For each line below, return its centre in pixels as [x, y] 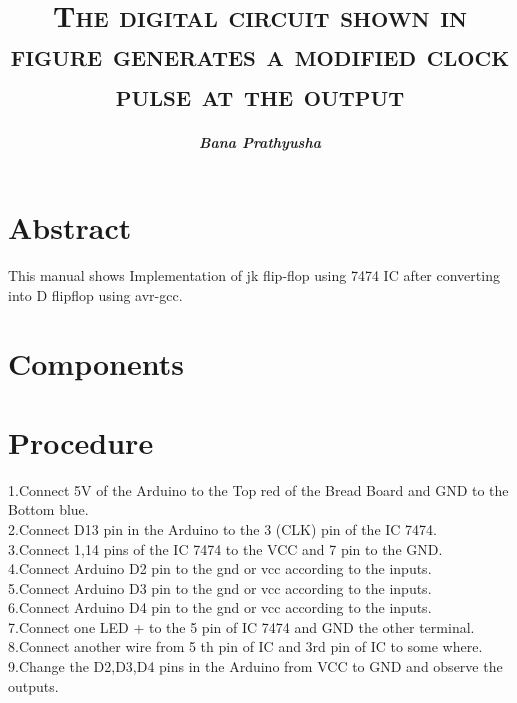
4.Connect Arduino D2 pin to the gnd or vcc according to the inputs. [220, 568]
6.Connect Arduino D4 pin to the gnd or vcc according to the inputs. [220, 607]
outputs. [33, 685]
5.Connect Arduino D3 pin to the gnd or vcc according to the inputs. [220, 587]
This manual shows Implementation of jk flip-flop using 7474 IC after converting [254, 275]
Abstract [70, 227]
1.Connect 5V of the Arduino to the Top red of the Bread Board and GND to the [258, 489]
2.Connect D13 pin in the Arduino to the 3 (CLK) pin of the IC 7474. [223, 528]
